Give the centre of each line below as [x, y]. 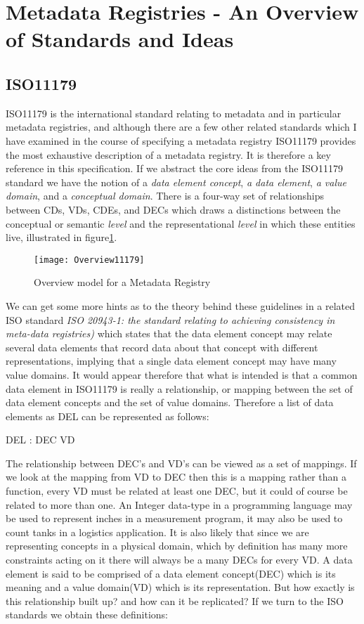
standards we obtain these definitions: [87, 615]
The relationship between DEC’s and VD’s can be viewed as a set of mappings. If [181, 463]
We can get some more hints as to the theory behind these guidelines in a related [181, 305]
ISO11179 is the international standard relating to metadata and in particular [174, 113]
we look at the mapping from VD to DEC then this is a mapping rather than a [176, 477]
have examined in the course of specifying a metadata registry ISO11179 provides [181, 140]
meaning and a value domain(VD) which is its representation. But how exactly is [180, 587]
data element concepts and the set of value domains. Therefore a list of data [170, 402]
